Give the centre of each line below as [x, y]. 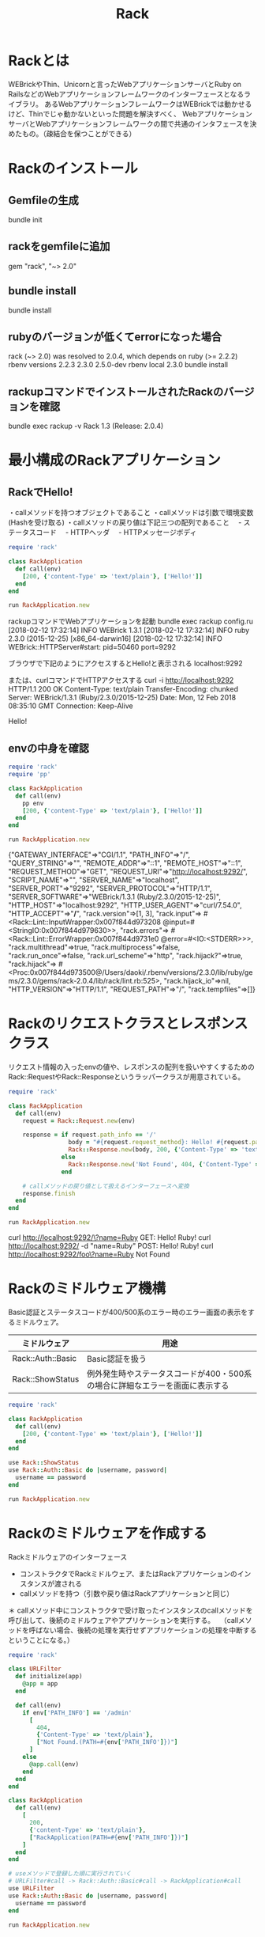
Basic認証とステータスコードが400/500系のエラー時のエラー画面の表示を [128, 1312]
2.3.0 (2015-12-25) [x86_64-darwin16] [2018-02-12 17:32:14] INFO [115, 639]
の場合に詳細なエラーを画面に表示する [158, 1385]
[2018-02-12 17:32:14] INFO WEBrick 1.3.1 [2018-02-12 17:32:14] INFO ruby [129, 631]
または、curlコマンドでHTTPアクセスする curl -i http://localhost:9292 [121, 680]
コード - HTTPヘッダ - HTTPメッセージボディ [116, 533]
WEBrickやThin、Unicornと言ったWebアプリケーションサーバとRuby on [125, 84]
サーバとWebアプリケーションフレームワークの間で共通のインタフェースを [129, 123]
